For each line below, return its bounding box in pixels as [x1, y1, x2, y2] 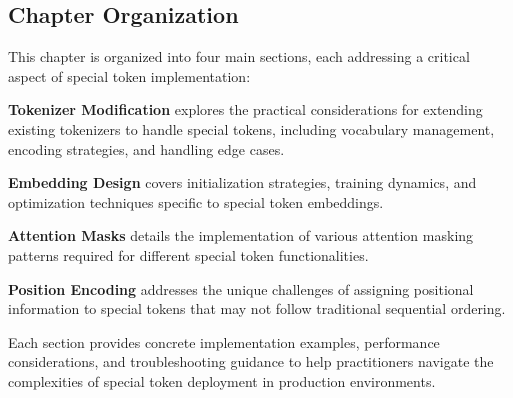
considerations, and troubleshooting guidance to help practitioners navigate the [8, 351, 494, 372]
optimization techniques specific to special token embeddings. [8, 191, 384, 212]
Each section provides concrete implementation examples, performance [8, 331, 440, 352]
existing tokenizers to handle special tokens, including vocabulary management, [8, 118, 495, 139]
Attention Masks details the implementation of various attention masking [8, 225, 474, 246]
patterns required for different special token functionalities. [8, 244, 369, 265]
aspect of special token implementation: [8, 65, 251, 86]
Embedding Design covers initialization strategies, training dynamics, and [8, 172, 477, 193]
